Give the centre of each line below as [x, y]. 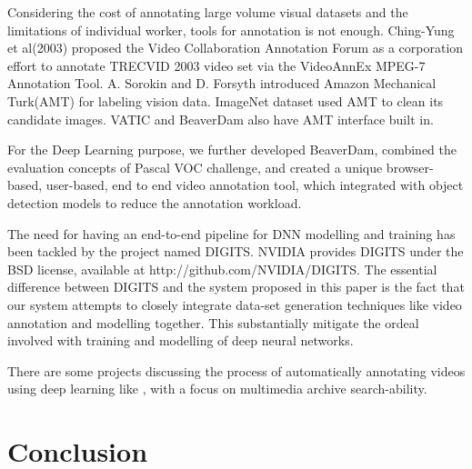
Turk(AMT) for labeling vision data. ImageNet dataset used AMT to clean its [226, 100]
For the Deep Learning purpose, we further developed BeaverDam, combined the [232, 150]
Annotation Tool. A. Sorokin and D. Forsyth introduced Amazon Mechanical [222, 83]
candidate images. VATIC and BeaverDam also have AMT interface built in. [221, 119]
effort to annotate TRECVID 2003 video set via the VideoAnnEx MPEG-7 [216, 65]
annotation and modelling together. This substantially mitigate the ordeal [213, 322]
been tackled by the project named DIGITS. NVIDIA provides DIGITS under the [236, 251]
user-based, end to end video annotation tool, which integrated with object [255, 185]
